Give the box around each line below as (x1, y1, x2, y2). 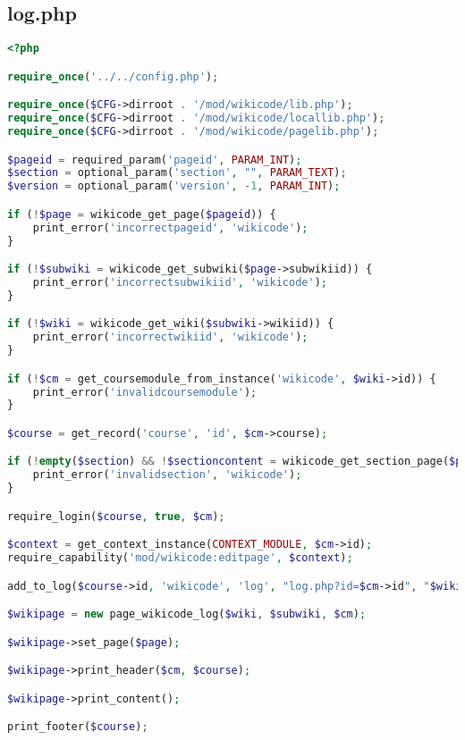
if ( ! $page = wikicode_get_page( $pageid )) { (7, 207, 276, 221)
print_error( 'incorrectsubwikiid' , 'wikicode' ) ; (32, 275, 328, 289)
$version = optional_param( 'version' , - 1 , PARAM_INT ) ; (7, 180, 341, 193)
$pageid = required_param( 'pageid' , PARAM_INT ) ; (7, 153, 302, 166)
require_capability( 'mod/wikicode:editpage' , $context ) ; (7, 551, 353, 565)
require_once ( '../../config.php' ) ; (7, 70, 219, 83)
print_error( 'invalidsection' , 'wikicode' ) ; (32, 468, 302, 482)
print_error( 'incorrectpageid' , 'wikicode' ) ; (32, 221, 309, 234)
